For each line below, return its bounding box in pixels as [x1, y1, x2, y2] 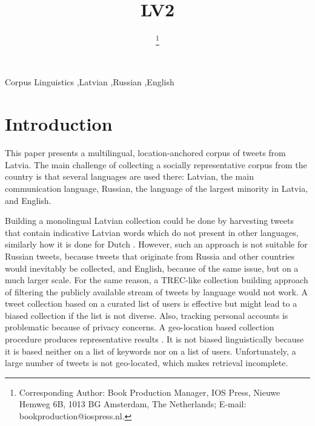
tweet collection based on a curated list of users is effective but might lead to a [5, 297, 297, 310]
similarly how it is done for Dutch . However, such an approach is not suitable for [5, 238, 308, 251]
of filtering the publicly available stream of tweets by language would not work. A [5, 285, 308, 298]
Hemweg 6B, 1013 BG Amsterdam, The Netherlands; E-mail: [19, 398, 247, 410]
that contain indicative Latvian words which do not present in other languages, [5, 226, 299, 238]
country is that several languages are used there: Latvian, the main [5, 170, 254, 183]
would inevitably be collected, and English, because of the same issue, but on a [5, 261, 299, 274]
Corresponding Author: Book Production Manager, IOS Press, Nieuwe [19, 385, 280, 398]
